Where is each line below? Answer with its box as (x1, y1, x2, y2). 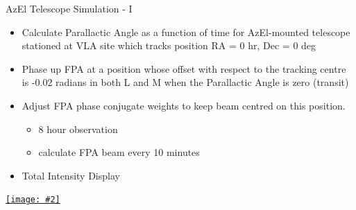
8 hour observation (38, 121, 118, 136)
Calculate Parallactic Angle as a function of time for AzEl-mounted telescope (22, 24, 350, 39)
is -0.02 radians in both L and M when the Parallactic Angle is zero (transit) (22, 75, 349, 89)
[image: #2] (6, 195, 60, 205)
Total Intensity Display (22, 168, 120, 182)
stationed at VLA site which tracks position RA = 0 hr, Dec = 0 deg (22, 38, 316, 53)
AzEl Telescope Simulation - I (6, 1, 133, 15)
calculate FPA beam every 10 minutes (38, 145, 200, 159)
